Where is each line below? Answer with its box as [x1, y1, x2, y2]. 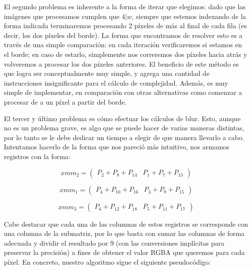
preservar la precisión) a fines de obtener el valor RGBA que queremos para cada [4, 247, 245, 257]
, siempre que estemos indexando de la [132, 11, 246, 21]
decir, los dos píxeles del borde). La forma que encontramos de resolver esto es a [4, 30, 243, 40]
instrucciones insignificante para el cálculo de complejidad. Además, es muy [4, 77, 228, 88]
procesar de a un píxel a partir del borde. [4, 96, 127, 107]
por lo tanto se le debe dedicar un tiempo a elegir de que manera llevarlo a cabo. [4, 132, 244, 142]
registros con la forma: [4, 151, 70, 161]
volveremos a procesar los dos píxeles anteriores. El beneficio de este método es [4, 58, 239, 69]
